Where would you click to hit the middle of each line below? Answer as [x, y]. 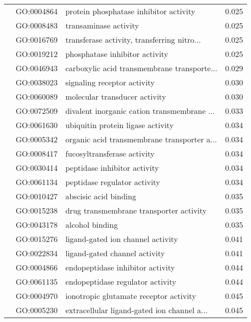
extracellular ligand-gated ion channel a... [137, 310]
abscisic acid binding [101, 196]
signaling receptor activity [110, 82]
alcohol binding [92, 225]
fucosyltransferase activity [110, 153]
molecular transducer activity [116, 96]
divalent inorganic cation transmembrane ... [140, 111]
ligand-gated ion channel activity [122, 239]
